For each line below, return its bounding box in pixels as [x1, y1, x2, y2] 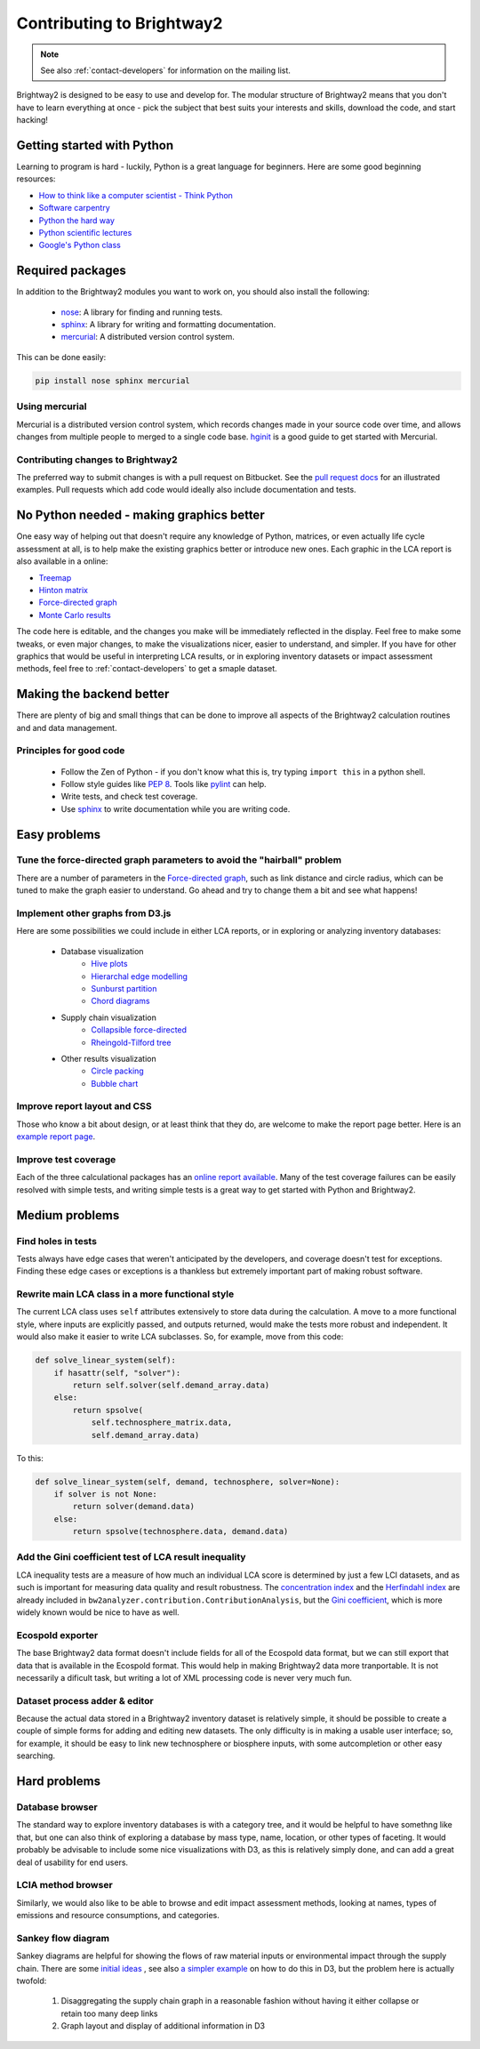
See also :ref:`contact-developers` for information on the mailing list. [40, 65, 291, 76]
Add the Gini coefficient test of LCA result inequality [16, 1551, 246, 1563]
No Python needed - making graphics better [16, 508, 266, 523]
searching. [16, 1750, 56, 1761]
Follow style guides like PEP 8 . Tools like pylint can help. [60, 778, 267, 789]
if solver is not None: [53, 1489, 157, 1499]
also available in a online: [16, 556, 108, 566]
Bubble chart [91, 1078, 139, 1089]
